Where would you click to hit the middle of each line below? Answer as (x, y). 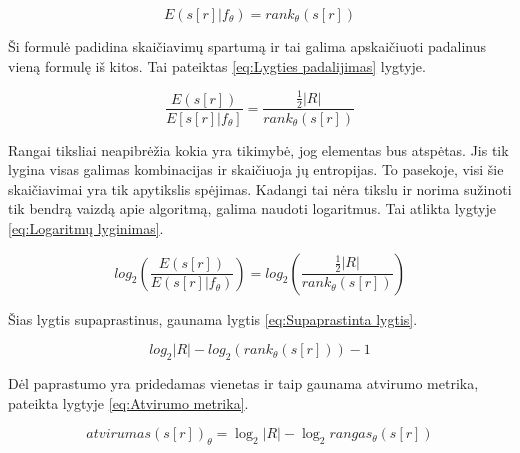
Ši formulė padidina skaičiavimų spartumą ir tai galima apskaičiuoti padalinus (247, 46)
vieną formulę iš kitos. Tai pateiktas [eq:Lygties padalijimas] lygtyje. (217, 65)
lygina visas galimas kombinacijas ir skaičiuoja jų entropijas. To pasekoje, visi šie (256, 169)
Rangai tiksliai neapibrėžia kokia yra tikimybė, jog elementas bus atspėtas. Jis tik (258, 149)
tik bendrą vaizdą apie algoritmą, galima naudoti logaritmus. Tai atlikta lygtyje (252, 208)
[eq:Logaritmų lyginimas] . (86, 227)
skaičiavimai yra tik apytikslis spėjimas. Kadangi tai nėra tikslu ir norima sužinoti (260, 188)
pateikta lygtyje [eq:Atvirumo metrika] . (128, 402)
